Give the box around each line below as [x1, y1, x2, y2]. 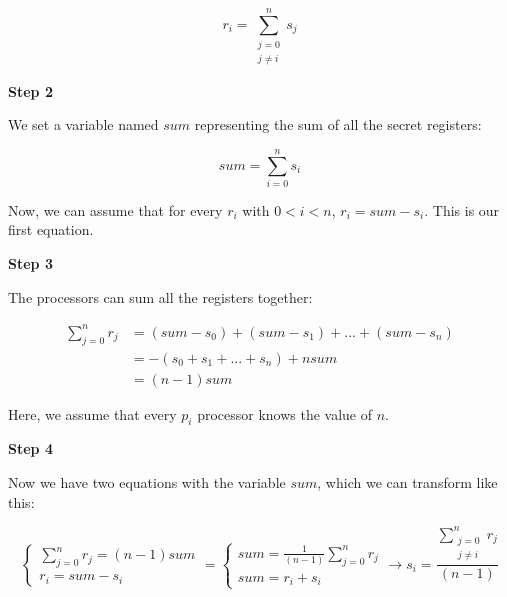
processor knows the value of [197, 403, 373, 424]
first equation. [8, 219, 94, 240]
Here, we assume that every [8, 403, 177, 424]
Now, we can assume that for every [8, 199, 223, 220]
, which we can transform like [317, 472, 498, 493]
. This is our [424, 199, 500, 220]
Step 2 [8, 80, 53, 101]
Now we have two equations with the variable [8, 472, 286, 493]
